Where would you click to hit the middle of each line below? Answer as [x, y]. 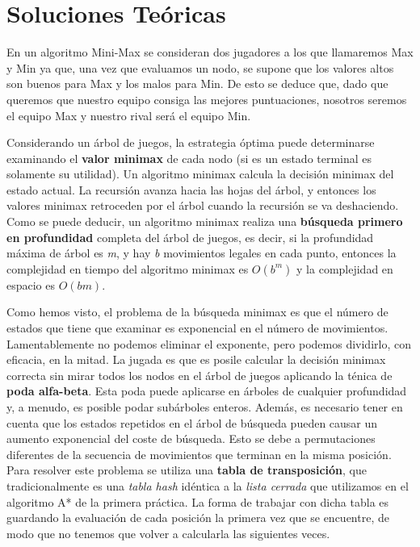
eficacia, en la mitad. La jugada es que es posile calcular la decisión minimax [196, 359]
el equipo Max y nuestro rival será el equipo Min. [129, 115]
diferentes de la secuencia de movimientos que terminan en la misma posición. [199, 454]
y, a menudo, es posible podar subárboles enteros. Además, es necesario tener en [205, 407]
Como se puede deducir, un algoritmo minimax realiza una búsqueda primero [205, 221]
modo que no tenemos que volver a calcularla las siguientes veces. [168, 533]
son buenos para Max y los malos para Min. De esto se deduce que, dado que [197, 84]
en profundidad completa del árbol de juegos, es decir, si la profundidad [190, 237]
